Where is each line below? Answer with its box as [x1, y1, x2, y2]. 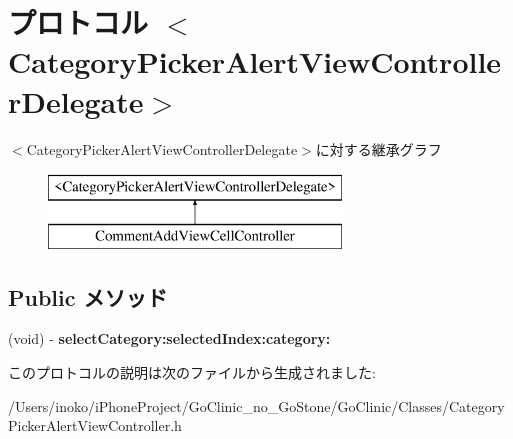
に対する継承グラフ [315, 138, 442, 159]
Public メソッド [8, 281, 168, 312]
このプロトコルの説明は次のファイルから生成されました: [8, 362, 376, 383]
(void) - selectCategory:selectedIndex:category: [8, 328, 331, 349]
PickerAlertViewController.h [8, 415, 182, 436]
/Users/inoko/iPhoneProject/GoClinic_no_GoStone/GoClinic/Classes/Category [8, 395, 505, 416]
